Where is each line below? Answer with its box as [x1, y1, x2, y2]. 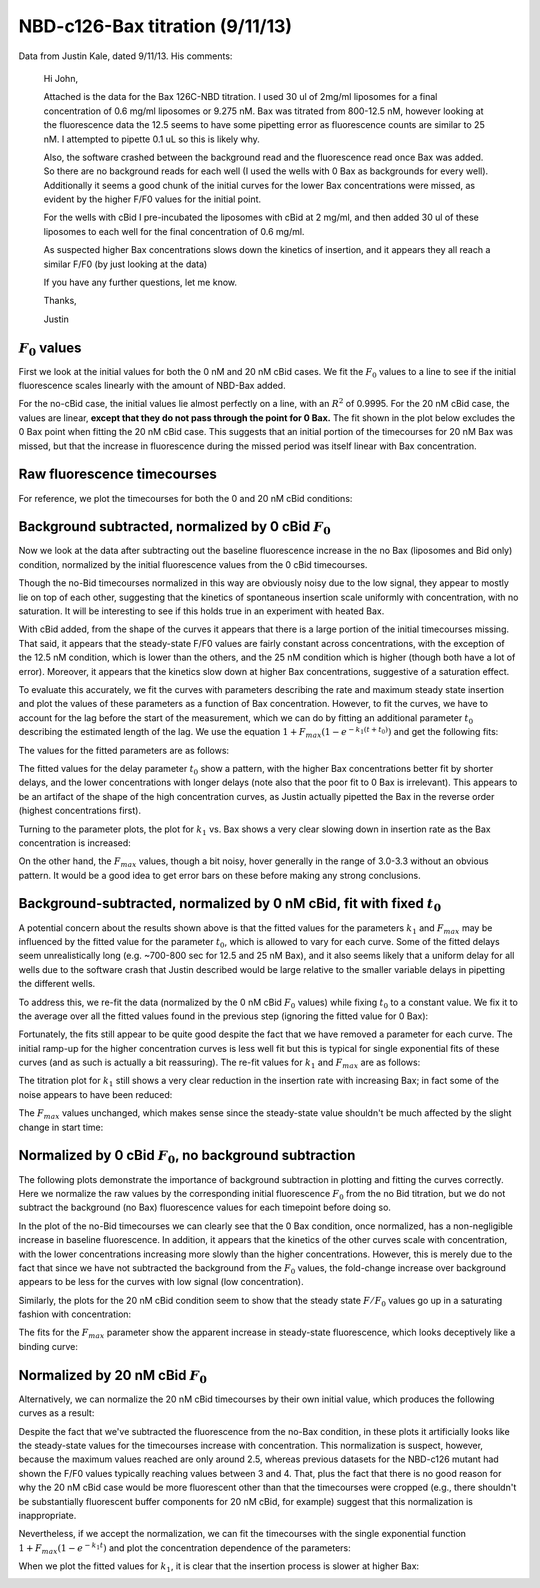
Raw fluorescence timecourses [18, 466, 217, 483]
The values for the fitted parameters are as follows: [18, 744, 230, 756]
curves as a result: [18, 1407, 95, 1419]
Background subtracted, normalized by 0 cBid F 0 [18, 518, 332, 538]
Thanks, [43, 295, 77, 307]
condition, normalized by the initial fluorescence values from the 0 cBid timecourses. [18, 558, 368, 570]
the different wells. [18, 978, 96, 990]
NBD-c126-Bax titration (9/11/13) [18, 15, 293, 37]
